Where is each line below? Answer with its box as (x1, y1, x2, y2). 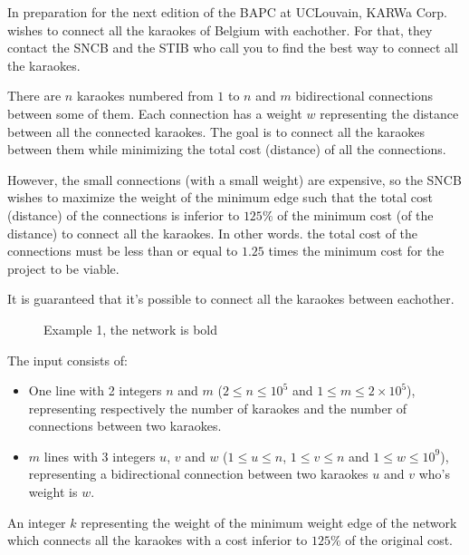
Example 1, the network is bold (43, 319, 218, 338)
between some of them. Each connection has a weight (7, 103, 302, 122)
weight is (28, 482, 78, 501)
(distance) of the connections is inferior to (7, 205, 240, 224)
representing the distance (320, 103, 459, 122)
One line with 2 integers (28, 381, 162, 400)
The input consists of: (7, 350, 128, 369)
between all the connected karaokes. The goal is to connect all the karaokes (7, 122, 426, 141)
